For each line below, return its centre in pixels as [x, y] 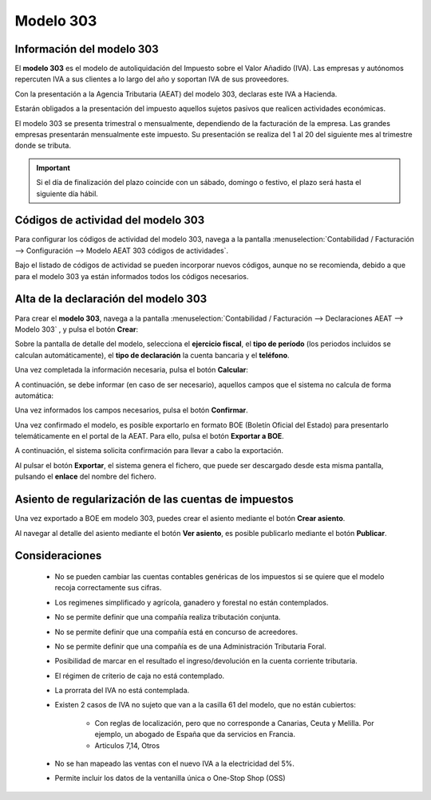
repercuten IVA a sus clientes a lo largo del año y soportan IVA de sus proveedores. [152, 79]
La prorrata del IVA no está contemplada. [122, 691]
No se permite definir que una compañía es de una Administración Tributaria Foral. [190, 646]
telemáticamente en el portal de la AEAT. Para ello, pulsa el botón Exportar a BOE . [150, 436]
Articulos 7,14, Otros [127, 745]
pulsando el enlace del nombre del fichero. [85, 477]
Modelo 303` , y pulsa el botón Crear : [77, 329]
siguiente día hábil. [67, 193]
